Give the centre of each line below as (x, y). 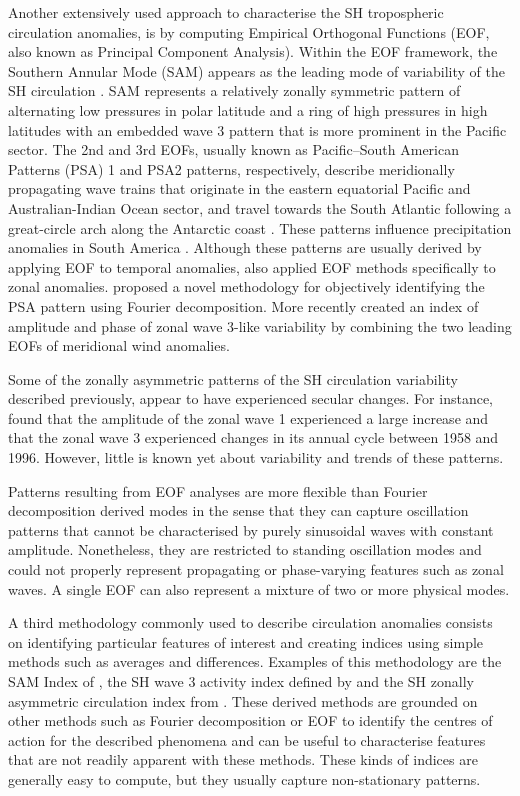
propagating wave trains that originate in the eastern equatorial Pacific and (239, 188)
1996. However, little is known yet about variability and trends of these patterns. (256, 457)
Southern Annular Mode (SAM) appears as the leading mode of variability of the (256, 70)
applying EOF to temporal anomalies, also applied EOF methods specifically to (252, 266)
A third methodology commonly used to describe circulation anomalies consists (250, 622)
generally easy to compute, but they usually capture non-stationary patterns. (244, 778)
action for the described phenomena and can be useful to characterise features (247, 739)
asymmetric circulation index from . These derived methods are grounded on (243, 700)
